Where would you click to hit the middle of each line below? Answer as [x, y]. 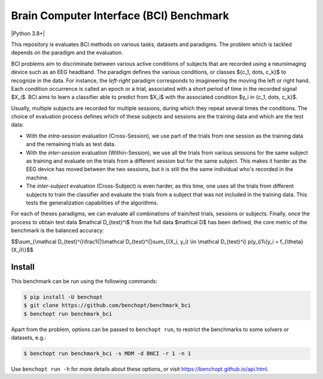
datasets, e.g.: [29, 337]
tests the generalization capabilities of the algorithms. [92, 203]
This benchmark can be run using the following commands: [84, 281]
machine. [37, 178]
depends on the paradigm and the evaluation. [67, 53]
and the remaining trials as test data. [71, 144]
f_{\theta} [292, 242]
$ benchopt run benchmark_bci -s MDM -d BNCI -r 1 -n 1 [107, 353]
